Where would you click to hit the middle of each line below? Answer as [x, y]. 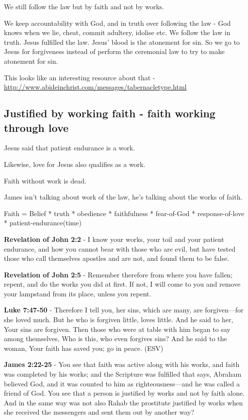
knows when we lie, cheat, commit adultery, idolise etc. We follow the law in [117, 32]
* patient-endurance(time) [43, 223]
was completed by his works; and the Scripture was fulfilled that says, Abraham [123, 374]
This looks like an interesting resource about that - [80, 77]
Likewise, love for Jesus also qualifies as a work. [75, 164]
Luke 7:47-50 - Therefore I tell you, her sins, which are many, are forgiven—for [124, 310]
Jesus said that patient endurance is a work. [70, 148]
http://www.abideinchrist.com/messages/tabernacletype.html [95, 87]
